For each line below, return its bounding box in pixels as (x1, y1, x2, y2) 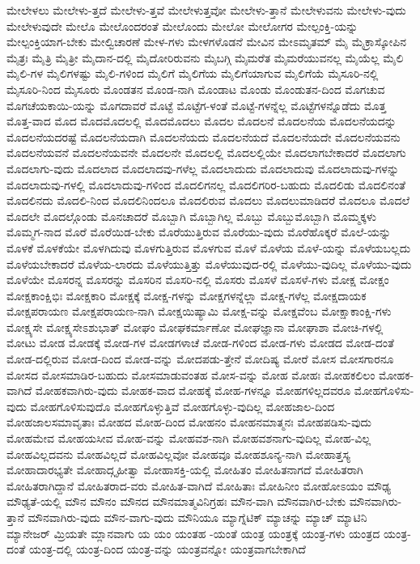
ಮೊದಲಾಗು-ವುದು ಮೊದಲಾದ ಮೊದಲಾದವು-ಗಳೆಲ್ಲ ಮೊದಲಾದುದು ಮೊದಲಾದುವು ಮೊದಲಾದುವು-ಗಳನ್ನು (6, 159, 400, 176)
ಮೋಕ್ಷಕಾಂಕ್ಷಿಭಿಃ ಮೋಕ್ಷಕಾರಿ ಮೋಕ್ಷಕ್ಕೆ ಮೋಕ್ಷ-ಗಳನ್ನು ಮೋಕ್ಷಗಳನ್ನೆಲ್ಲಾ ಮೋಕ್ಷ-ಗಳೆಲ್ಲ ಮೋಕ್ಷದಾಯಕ (6, 286, 367, 303)
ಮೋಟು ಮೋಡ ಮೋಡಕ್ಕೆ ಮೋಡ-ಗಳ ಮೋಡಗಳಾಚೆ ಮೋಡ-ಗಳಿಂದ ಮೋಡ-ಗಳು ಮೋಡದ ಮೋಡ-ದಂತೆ (6, 334, 394, 351)
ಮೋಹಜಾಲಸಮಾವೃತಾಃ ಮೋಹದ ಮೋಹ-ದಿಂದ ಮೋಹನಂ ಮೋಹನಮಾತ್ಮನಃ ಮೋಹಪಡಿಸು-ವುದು (6, 413, 371, 430)
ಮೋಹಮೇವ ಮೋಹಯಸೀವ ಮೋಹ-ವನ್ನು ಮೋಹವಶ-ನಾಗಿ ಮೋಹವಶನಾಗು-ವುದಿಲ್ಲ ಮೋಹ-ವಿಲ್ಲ (6, 430, 371, 447)
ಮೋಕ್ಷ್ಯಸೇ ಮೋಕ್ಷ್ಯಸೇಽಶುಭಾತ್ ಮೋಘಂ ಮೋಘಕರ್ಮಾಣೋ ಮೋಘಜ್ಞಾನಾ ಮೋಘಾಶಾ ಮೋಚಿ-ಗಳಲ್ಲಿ (6, 318, 384, 335)
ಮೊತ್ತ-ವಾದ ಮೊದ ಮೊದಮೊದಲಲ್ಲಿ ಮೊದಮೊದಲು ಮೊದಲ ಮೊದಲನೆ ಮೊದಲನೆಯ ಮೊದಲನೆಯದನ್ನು (6, 112, 397, 129)
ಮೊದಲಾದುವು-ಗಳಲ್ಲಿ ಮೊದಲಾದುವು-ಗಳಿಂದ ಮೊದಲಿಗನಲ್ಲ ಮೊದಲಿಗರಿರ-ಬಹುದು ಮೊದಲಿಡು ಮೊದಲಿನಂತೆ (6, 176, 406, 193)
